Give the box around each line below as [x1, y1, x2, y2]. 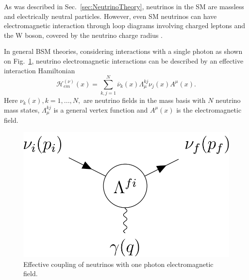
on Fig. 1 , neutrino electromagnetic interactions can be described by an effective [4, 55, 244, 66]
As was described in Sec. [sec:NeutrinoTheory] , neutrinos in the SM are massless [4, 1, 244, 11]
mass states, [4, 104, 40, 115]
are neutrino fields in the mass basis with [83, 95, 206, 105]
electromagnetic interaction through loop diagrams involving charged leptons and [4, 20, 245, 31]
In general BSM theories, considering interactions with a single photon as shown [4, 46, 243, 56]
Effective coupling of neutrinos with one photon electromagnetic [23, 259, 214, 269]
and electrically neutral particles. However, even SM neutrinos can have [4, 11, 217, 21]
